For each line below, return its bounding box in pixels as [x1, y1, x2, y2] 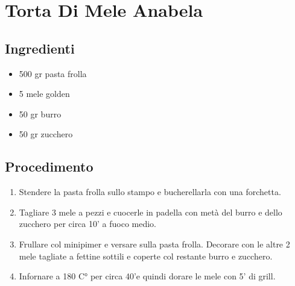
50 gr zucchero [19, 128, 73, 140]
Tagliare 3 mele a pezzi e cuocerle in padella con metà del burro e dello [19, 205, 282, 218]
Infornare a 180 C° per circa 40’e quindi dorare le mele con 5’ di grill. [19, 270, 276, 282]
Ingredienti [5, 39, 75, 57]
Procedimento [5, 157, 94, 176]
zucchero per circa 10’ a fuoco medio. [19, 217, 157, 230]
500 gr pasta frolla [19, 67, 87, 79]
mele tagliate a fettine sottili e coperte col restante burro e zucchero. [19, 249, 273, 262]
